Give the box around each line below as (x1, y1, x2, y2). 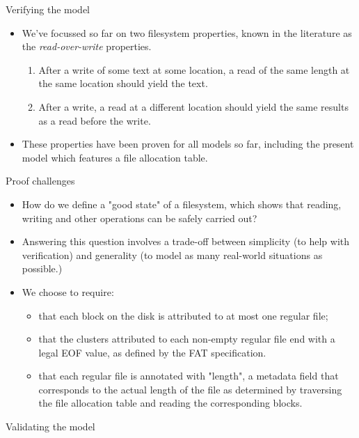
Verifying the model (6, 2, 90, 16)
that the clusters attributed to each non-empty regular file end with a (38, 331, 335, 346)
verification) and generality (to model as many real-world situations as (22, 247, 323, 262)
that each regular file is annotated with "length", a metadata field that (38, 368, 339, 383)
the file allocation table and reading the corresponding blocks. (38, 396, 303, 410)
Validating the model (6, 419, 95, 434)
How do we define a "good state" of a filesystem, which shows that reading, (22, 196, 342, 211)
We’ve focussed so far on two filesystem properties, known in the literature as (22, 25, 352, 40)
